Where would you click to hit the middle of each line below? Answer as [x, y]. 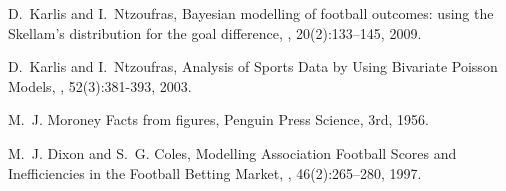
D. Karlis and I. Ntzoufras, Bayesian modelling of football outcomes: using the [251, 13]
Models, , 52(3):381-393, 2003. [100, 85]
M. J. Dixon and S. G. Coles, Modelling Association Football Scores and [232, 152]
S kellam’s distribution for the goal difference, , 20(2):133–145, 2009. [215, 32]
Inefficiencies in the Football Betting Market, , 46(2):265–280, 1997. [215, 172]
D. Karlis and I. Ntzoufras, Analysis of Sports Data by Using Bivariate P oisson [253, 66]
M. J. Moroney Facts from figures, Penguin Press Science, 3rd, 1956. [218, 119]
